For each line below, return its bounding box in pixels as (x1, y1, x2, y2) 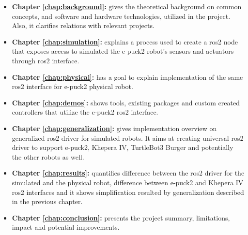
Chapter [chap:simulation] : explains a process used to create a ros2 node (12, 36, 238, 46)
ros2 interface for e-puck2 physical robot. (12, 81, 133, 91)
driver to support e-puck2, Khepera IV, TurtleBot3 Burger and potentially (12, 142, 233, 152)
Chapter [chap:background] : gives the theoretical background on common (12, 1, 242, 11)
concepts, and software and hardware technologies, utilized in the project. (12, 11, 231, 21)
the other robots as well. (12, 151, 84, 162)
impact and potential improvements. (12, 222, 120, 232)
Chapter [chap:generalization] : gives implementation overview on (12, 123, 217, 133)
